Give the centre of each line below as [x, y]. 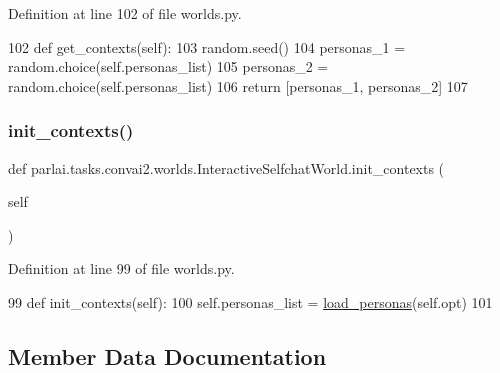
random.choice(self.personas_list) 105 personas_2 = [168, 66]
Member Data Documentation [167, 355]
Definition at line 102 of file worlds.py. [125, 13]
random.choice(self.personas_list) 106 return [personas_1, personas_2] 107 [238, 85]
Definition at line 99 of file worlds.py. [121, 268]
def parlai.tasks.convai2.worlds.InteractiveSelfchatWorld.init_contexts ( [226, 167]
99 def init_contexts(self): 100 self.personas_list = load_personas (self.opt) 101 [250, 301]
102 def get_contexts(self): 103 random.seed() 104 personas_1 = [207, 46]
